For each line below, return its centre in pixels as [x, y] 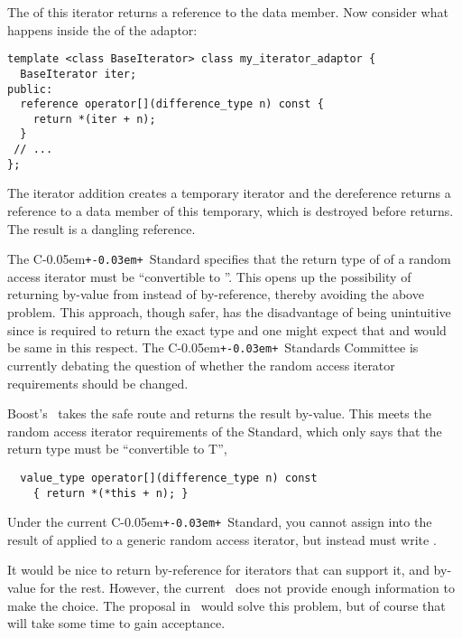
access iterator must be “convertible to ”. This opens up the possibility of [209, 276]
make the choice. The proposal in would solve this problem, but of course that [226, 605]
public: [30, 89]
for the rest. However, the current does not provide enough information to [247, 588]
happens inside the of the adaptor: [102, 29]
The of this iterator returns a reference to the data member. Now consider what [228, 12]
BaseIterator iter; [79, 74]
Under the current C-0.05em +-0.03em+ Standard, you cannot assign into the [220, 522]
